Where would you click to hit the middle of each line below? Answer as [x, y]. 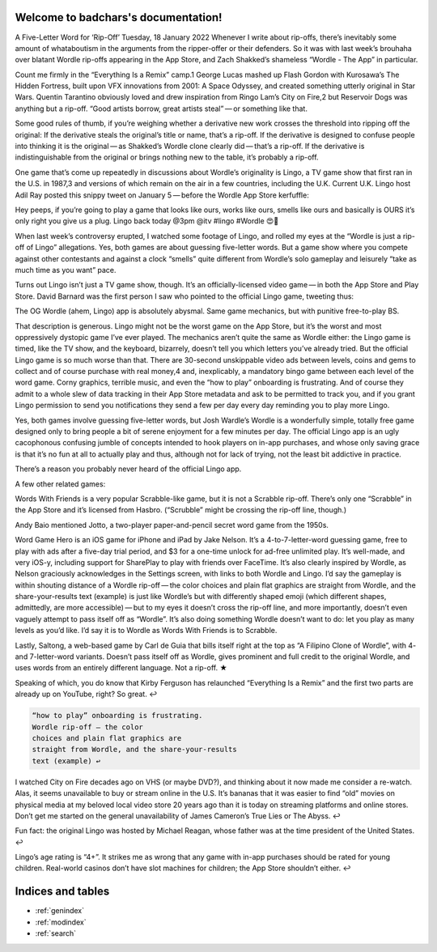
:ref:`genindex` [60, 911]
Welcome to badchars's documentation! [119, 17]
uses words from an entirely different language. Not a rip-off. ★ [121, 668]
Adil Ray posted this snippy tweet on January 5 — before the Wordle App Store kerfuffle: [162, 195]
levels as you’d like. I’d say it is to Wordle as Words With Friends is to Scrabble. [146, 631]
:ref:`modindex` [61, 922]
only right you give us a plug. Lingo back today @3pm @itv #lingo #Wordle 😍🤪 [147, 221]
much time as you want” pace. [66, 270]
